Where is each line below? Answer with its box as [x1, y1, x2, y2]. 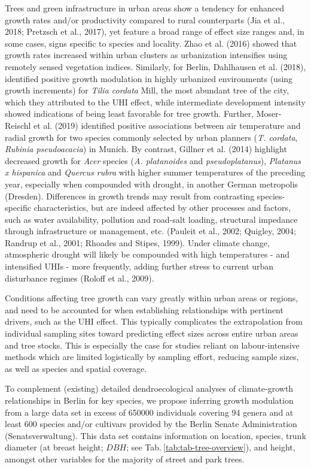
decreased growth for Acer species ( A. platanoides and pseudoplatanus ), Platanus [5, 154, 301, 167]
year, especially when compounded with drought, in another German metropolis [5, 177, 298, 190]
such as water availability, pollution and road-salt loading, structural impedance [5, 213, 298, 225]
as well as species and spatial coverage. [5, 362, 147, 374]
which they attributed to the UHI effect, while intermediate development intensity [5, 95, 306, 108]
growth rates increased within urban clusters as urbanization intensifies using [5, 49, 288, 61]
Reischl [5, 119, 31, 131]
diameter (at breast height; [5, 441, 103, 453]
